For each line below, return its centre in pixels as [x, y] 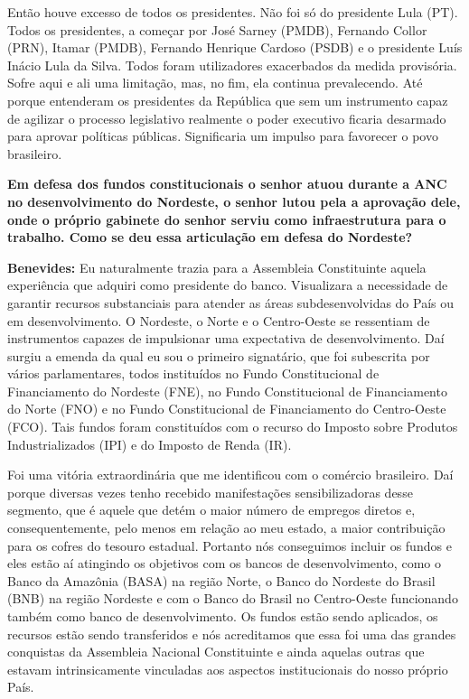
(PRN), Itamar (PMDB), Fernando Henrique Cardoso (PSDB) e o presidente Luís [235, 47]
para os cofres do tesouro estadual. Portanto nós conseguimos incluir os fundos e [230, 545]
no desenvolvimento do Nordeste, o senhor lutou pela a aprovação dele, [234, 201]
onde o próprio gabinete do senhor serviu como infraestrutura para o [227, 219]
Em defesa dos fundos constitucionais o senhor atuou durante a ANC [227, 184]
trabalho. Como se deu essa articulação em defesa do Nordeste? [210, 237]
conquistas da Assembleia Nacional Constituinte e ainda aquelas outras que [216, 652]
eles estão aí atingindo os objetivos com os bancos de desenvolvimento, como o [224, 563]
